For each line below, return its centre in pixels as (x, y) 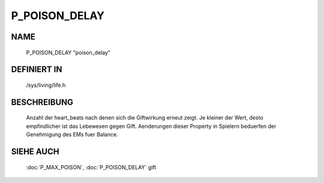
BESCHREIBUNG (42, 102)
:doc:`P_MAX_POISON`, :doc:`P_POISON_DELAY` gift (91, 167)
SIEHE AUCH (35, 152)
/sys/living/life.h (46, 85)
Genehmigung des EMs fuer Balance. (72, 135)
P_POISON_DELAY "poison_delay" (68, 52)
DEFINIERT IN (37, 70)
